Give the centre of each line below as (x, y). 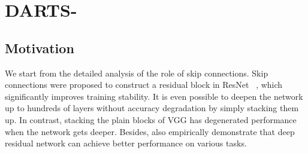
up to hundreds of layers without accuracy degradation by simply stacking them (152, 108)
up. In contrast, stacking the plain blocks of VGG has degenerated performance (151, 119)
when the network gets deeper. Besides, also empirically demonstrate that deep (150, 131)
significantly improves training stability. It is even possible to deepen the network (154, 96)
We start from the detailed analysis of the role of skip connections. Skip (137, 73)
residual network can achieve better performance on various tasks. (126, 143)
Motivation (40, 48)
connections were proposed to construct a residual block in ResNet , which (144, 85)
